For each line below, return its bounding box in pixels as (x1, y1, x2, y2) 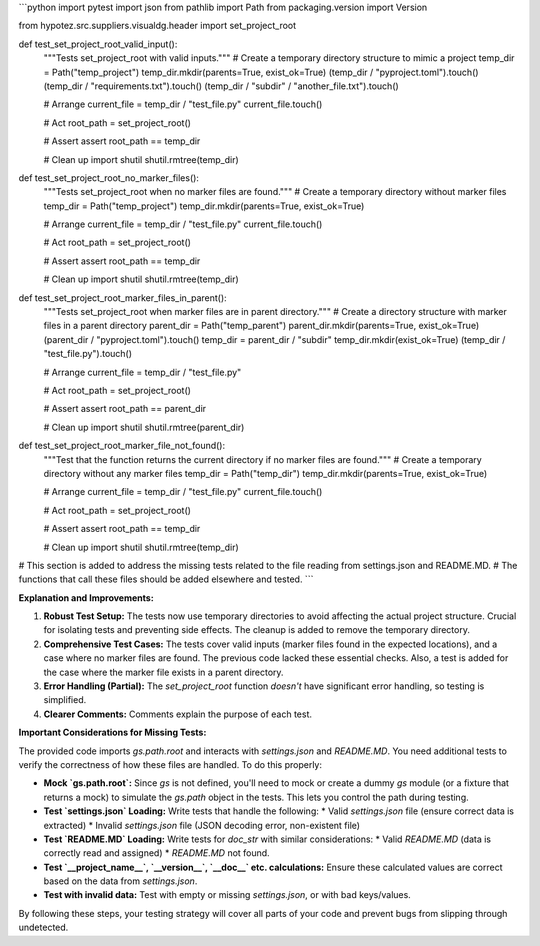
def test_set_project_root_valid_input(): (18, 38, 178, 50)
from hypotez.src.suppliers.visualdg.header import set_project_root (18, 20, 297, 32)
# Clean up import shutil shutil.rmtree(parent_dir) (43, 421, 245, 433)
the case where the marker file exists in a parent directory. (43, 666, 284, 678)
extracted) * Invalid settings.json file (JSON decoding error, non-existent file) (43, 819, 360, 831)
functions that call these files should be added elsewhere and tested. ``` (18, 573, 314, 585)
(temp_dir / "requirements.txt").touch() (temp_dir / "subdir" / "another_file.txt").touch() (43, 80, 399, 92)
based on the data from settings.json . (43, 875, 198, 887)
